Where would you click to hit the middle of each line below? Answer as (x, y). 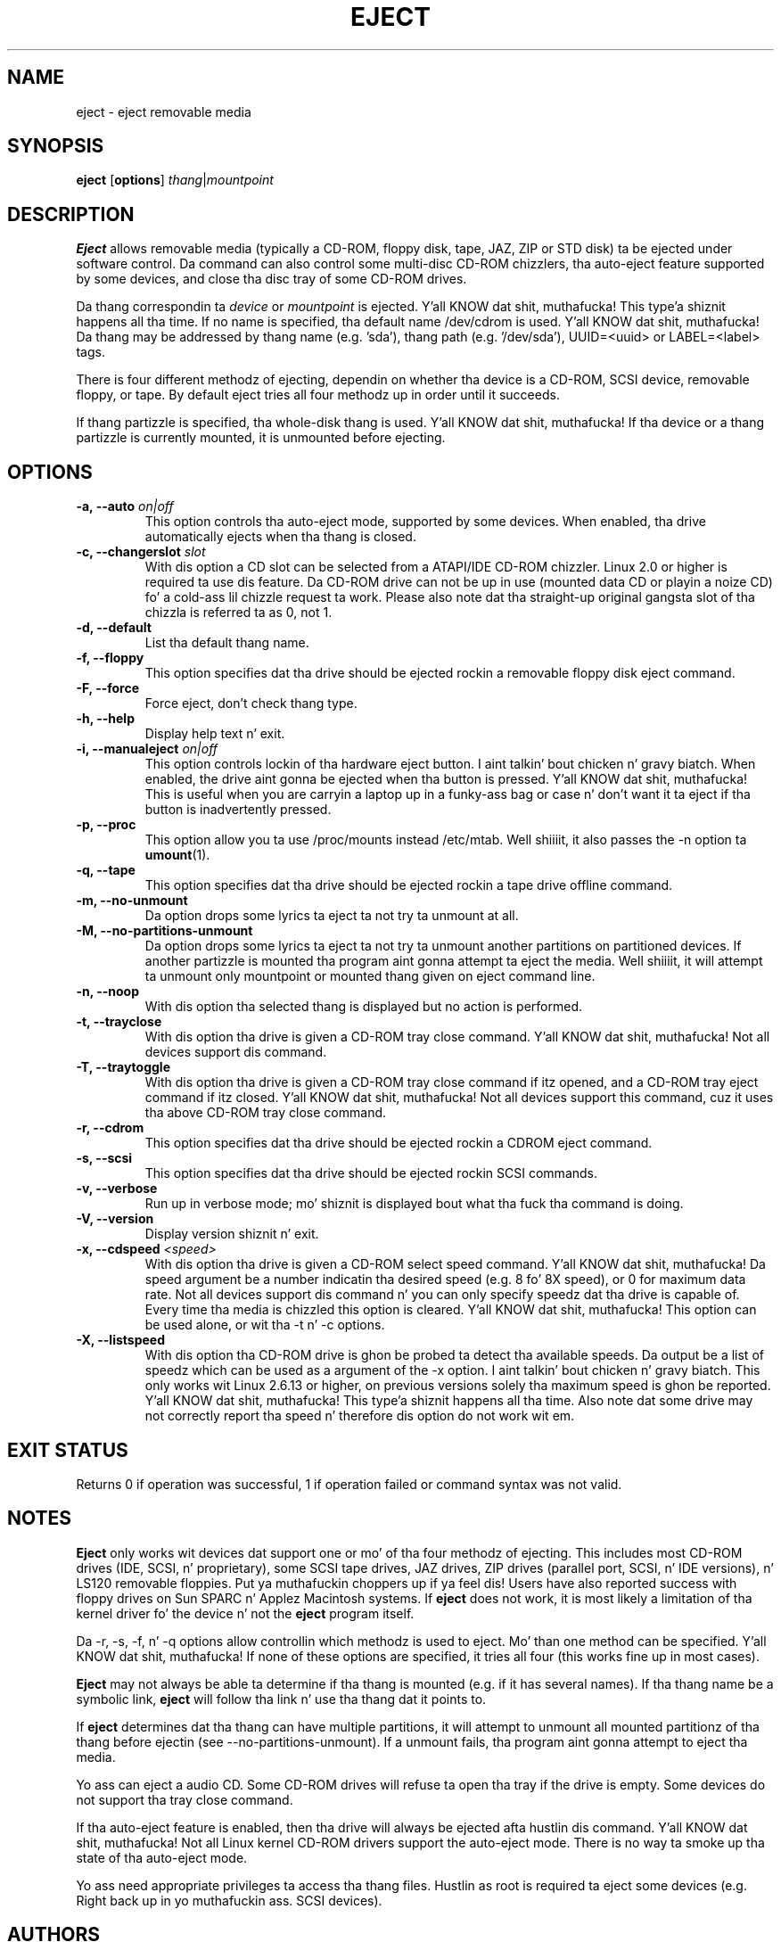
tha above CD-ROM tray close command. (266, 1113)
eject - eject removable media (164, 111)
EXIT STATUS (68, 1450)
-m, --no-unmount (132, 901)
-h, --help (105, 719)
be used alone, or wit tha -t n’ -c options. (265, 1325)
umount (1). (177, 855)
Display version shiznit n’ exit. (232, 1234)
